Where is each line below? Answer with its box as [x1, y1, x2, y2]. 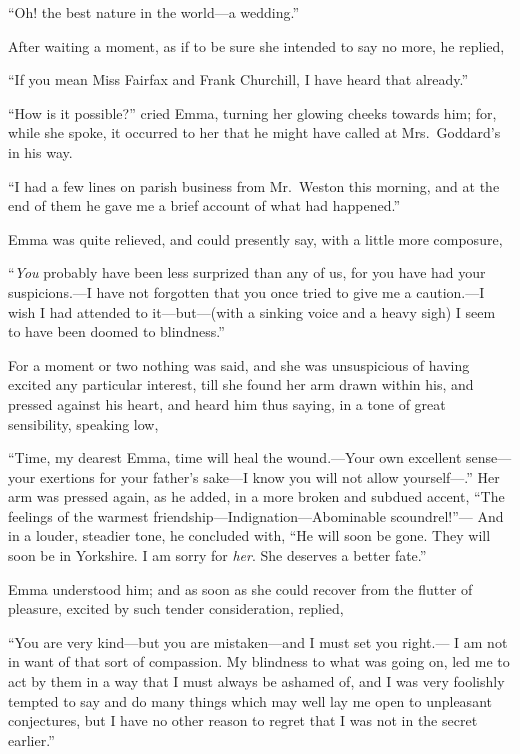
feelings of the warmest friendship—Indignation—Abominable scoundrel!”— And [8, 505, 504, 526]
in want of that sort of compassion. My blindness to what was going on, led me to [8, 651, 510, 672]
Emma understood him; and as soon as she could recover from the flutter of [8, 578, 473, 599]
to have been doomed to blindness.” [8, 321, 225, 342]
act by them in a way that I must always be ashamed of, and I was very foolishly [8, 671, 505, 692]
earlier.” [8, 729, 55, 750]
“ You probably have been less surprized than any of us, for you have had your [8, 262, 486, 283]
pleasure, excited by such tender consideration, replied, [8, 598, 344, 619]
